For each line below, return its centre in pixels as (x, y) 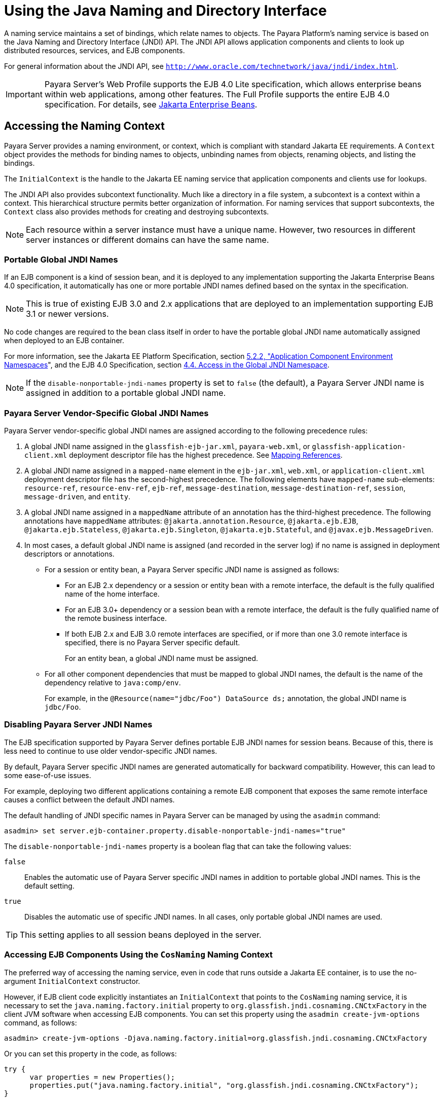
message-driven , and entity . (78, 497)
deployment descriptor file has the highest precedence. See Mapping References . (206, 455)
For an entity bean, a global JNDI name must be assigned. (162, 658)
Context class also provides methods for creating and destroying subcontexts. (137, 211)
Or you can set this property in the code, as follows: (90, 1053)
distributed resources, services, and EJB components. (95, 50)
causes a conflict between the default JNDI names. (89, 799)
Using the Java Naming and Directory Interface (165, 11)
